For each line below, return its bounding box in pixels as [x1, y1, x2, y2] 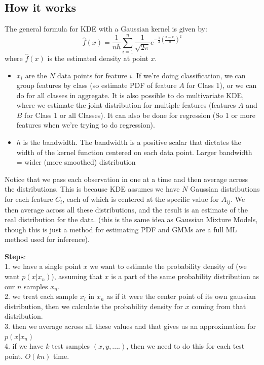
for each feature [5, 194, 53, 204]
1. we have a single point [5, 261, 81, 271]
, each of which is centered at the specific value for [62, 194, 219, 204]
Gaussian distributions [190, 184, 260, 194]
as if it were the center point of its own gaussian [106, 291, 256, 301]
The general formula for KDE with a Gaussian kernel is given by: [5, 23, 207, 34]
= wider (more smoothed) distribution [16, 157, 136, 167]
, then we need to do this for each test [126, 341, 245, 351]
